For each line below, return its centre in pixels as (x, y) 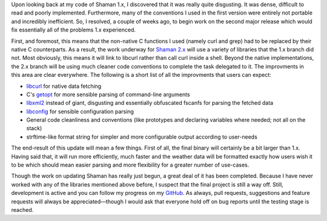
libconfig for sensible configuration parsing (80, 111)
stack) (34, 128)
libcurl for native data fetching (64, 86)
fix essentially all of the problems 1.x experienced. (74, 30)
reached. (22, 209)
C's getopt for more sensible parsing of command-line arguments (108, 94)
